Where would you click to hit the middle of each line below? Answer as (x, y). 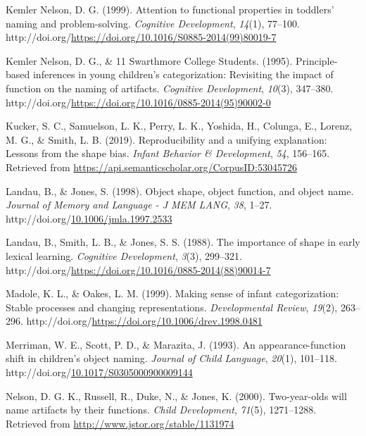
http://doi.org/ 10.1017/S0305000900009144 (99, 372)
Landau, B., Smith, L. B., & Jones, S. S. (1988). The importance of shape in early (183, 242)
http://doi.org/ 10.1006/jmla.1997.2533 (89, 218)
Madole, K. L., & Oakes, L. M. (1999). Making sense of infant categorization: (172, 293)
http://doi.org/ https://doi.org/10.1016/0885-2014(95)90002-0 (138, 102)
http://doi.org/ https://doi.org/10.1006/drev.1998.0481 (144, 321)
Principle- (316, 60)
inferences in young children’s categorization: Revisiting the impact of (183, 74)
